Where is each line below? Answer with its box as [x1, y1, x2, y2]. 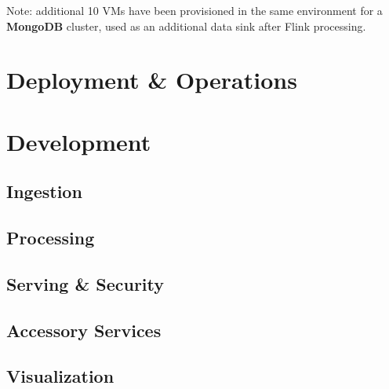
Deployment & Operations [6, 64, 297, 96]
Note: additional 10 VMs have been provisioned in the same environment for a [6, 2, 383, 18]
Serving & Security [6, 271, 164, 295]
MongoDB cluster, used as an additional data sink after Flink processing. [6, 17, 366, 34]
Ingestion [6, 179, 82, 204]
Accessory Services [6, 317, 162, 342]
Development [6, 125, 151, 157]
